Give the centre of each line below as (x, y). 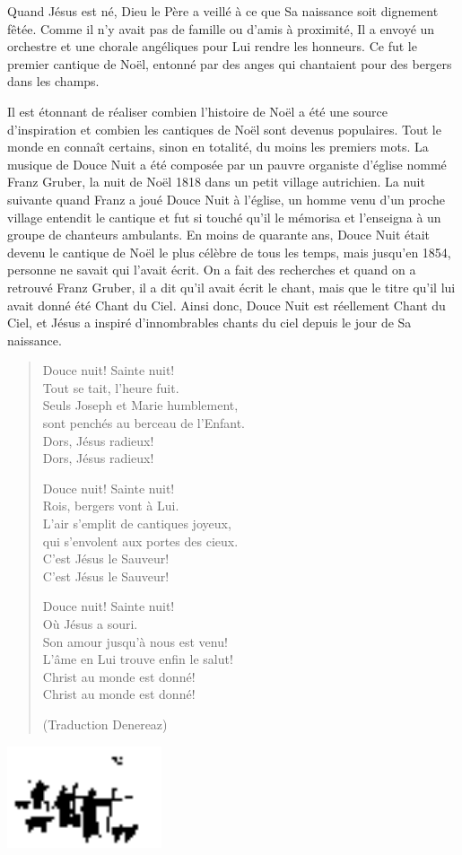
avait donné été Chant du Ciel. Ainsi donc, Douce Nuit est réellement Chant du (227, 305)
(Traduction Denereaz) (105, 724)
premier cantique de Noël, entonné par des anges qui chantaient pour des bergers (230, 63)
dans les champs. (53, 81)
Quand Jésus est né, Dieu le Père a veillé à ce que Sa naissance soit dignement (223, 11)
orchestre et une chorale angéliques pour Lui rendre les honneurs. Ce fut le (212, 46)
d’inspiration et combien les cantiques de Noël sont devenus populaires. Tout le (224, 129)
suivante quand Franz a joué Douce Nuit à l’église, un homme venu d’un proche (226, 199)
